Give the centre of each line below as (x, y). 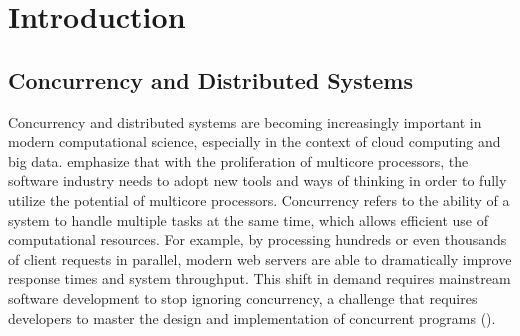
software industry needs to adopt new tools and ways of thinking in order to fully (257, 180)
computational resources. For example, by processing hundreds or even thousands (257, 239)
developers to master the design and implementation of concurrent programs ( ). (252, 317)
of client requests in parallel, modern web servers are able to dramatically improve (260, 258)
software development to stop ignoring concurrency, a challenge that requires (243, 297)
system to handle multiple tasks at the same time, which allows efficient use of (248, 219)
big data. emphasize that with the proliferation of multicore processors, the (238, 160)
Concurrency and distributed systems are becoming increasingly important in (245, 121)
